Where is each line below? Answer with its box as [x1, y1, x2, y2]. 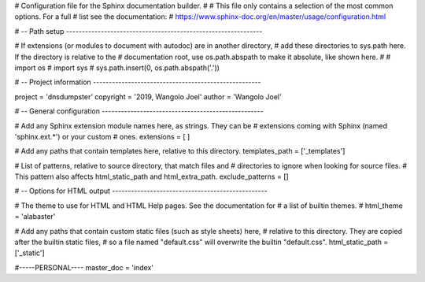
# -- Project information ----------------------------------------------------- [14, 77, 261, 87]
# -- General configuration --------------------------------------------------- [14, 106, 264, 116]
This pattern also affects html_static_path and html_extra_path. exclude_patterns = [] [14, 172, 289, 181]
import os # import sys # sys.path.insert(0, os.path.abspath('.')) [14, 63, 220, 72]
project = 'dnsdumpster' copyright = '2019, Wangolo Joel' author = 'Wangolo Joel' [14, 91, 283, 102]
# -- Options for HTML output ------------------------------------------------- [14, 186, 268, 196]
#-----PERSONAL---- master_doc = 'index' [14, 262, 153, 272]
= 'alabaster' [14, 212, 56, 221]
